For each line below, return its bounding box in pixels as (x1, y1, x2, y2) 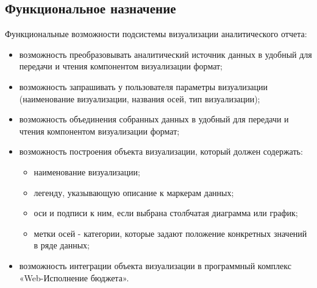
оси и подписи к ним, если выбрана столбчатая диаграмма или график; (34, 206, 298, 219)
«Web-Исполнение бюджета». (19, 271, 129, 284)
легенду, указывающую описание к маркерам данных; (34, 186, 234, 198)
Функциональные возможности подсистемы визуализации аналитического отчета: (5, 27, 307, 40)
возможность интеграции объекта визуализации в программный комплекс (19, 259, 291, 272)
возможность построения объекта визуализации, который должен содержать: (19, 145, 303, 158)
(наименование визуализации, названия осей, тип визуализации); (19, 92, 260, 105)
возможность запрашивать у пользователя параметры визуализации (19, 80, 268, 93)
